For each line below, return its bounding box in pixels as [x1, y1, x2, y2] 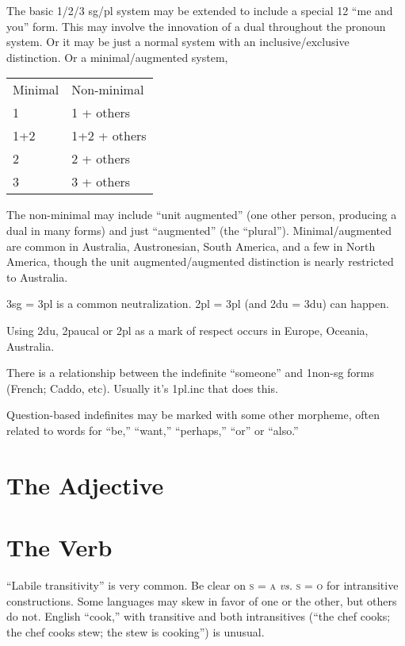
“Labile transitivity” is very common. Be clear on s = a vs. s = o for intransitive [6, 577, 399, 593]
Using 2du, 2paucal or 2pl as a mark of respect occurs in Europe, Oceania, [6, 321, 369, 338]
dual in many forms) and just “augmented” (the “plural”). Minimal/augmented [6, 221, 392, 238]
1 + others [71, 103, 131, 122]
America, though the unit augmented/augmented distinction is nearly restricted [6, 253, 394, 270]
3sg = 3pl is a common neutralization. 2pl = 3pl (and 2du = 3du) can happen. [6, 295, 389, 312]
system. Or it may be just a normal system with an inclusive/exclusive [6, 33, 350, 50]
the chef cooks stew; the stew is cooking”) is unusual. [6, 623, 265, 640]
